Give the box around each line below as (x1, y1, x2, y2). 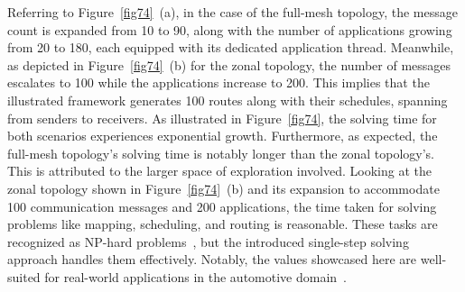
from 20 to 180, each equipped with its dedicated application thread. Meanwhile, (7, 38, 454, 57)
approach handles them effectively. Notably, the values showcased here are (7, 250, 417, 269)
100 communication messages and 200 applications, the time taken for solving (7, 196, 437, 215)
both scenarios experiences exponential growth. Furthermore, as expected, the (7, 126, 438, 145)
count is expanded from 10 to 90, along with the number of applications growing (7, 20, 452, 39)
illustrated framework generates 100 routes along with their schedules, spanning (7, 90, 448, 109)
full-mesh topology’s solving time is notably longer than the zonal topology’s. (7, 143, 434, 162)
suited (7, 267, 41, 286)
